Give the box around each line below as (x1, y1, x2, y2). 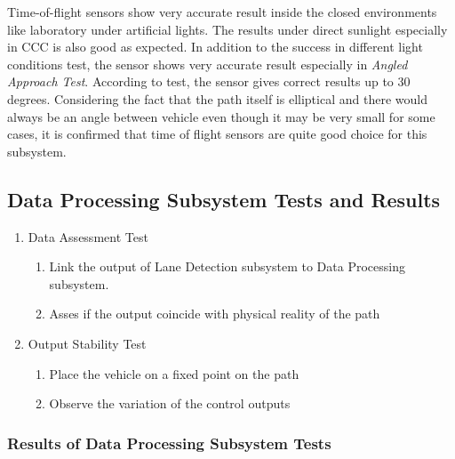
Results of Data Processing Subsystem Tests (7, 431, 331, 454)
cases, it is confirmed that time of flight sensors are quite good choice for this (7, 125, 427, 143)
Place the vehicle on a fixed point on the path (49, 364, 299, 382)
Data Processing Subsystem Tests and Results (7, 185, 441, 213)
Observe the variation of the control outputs (49, 394, 291, 413)
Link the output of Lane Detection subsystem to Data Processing (49, 257, 405, 276)
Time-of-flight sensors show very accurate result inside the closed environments (7, 3, 437, 20)
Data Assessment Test (28, 227, 148, 246)
